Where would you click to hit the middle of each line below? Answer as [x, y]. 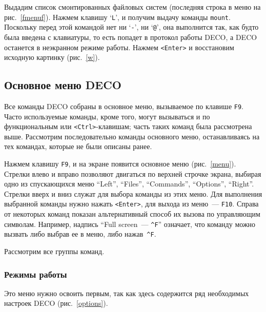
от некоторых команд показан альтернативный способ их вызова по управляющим [132, 214]
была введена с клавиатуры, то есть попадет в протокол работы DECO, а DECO [131, 37]
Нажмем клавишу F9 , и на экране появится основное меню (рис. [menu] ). [120, 164]
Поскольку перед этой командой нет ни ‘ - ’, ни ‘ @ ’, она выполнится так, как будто [131, 27]
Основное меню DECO [63, 85]
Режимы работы [36, 274]
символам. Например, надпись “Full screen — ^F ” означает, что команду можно [130, 224]
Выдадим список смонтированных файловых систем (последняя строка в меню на [132, 7]
